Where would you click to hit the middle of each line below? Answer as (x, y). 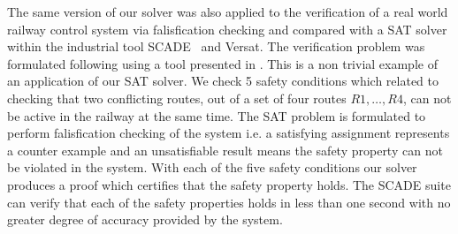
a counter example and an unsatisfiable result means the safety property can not (225, 150)
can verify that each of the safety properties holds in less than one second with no (229, 202)
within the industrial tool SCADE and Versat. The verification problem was (216, 46)
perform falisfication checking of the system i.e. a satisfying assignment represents (229, 133)
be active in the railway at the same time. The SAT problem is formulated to (217, 115)
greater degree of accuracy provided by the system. (145, 219)
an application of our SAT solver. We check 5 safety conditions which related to (223, 81)
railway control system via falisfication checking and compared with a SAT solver (227, 29)
